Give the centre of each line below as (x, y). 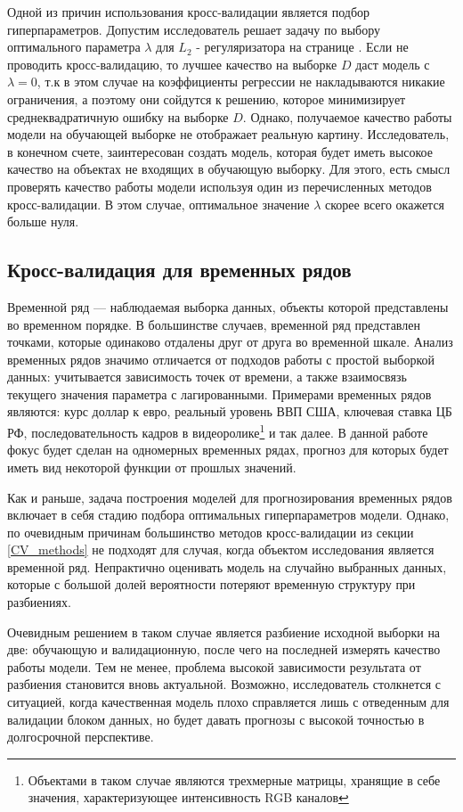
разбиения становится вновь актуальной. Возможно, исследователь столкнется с (224, 684)
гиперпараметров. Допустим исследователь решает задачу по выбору (194, 29)
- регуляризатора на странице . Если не (302, 47)
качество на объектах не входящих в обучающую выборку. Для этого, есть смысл (229, 169)
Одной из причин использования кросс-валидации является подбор (189, 12)
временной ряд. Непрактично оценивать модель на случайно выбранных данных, (227, 566)
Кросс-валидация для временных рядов (179, 270)
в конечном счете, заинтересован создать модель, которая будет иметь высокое (220, 151)
